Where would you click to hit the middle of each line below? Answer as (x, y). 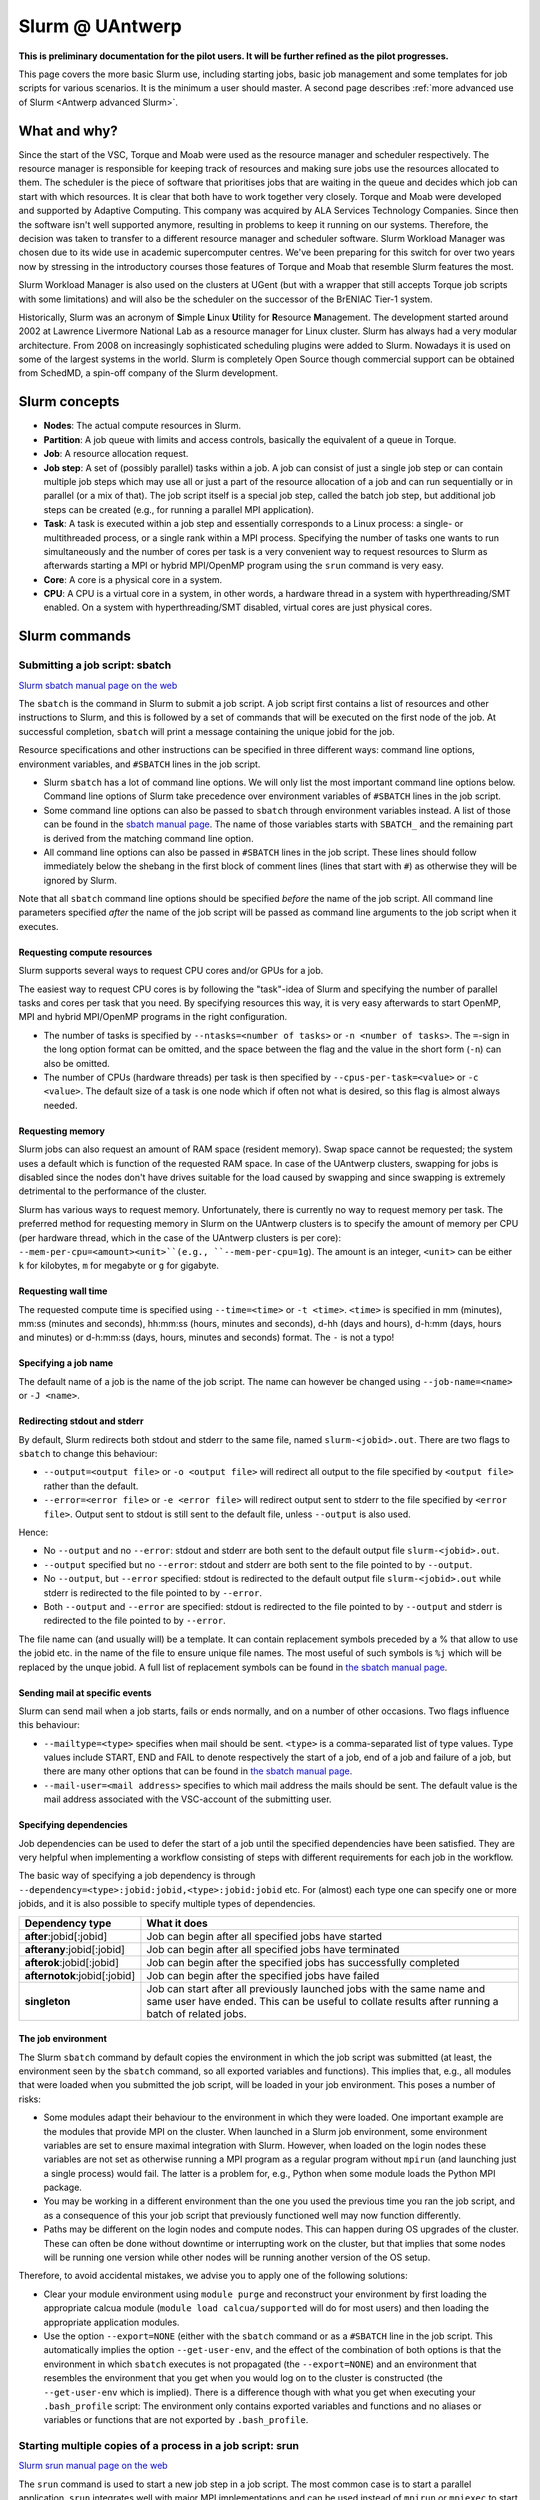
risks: (30, 2099)
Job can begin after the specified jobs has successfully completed (303, 1962)
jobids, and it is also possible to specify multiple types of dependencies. (167, 1904)
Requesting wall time (63, 1291)
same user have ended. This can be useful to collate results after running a (322, 2001)
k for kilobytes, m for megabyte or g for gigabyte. (119, 1266)
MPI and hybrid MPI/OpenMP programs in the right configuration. (153, 1017)
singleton (47, 2001)
